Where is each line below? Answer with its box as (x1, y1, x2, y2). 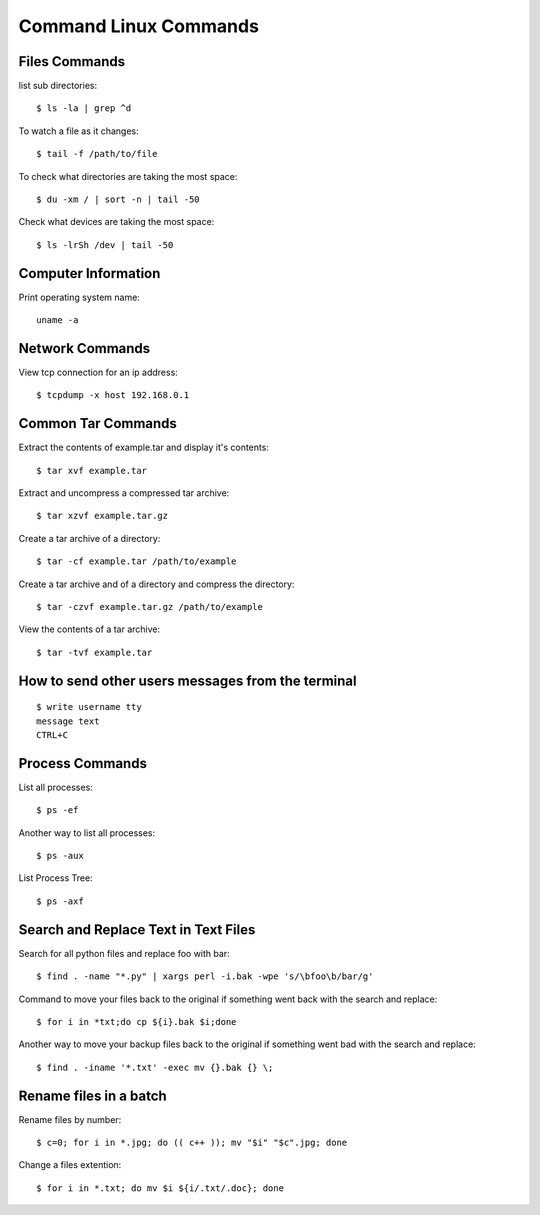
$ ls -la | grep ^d (36, 103, 132, 114)
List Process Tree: (18, 872, 94, 884)
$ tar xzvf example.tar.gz (36, 510, 169, 522)
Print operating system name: (18, 291, 140, 303)
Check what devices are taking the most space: (18, 216, 215, 228)
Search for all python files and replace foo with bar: (18, 947, 230, 959)
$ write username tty (36, 701, 142, 713)
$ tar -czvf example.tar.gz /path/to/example (36, 601, 264, 613)
